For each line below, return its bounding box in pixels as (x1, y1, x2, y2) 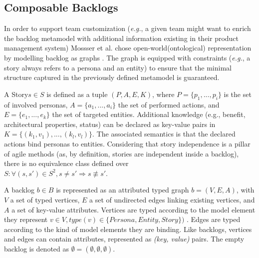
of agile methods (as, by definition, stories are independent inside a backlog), (4, 148, 239, 158)
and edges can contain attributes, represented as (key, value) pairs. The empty (4, 233, 245, 244)
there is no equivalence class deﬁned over (4, 158, 129, 168)
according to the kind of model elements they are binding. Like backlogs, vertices (4, 223, 252, 234)
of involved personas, (4, 99, 68, 109)
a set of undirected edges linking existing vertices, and (89, 194, 255, 204)
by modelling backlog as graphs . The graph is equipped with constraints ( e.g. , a (4, 52, 251, 62)
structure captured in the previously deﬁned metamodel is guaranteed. (4, 72, 220, 82)
